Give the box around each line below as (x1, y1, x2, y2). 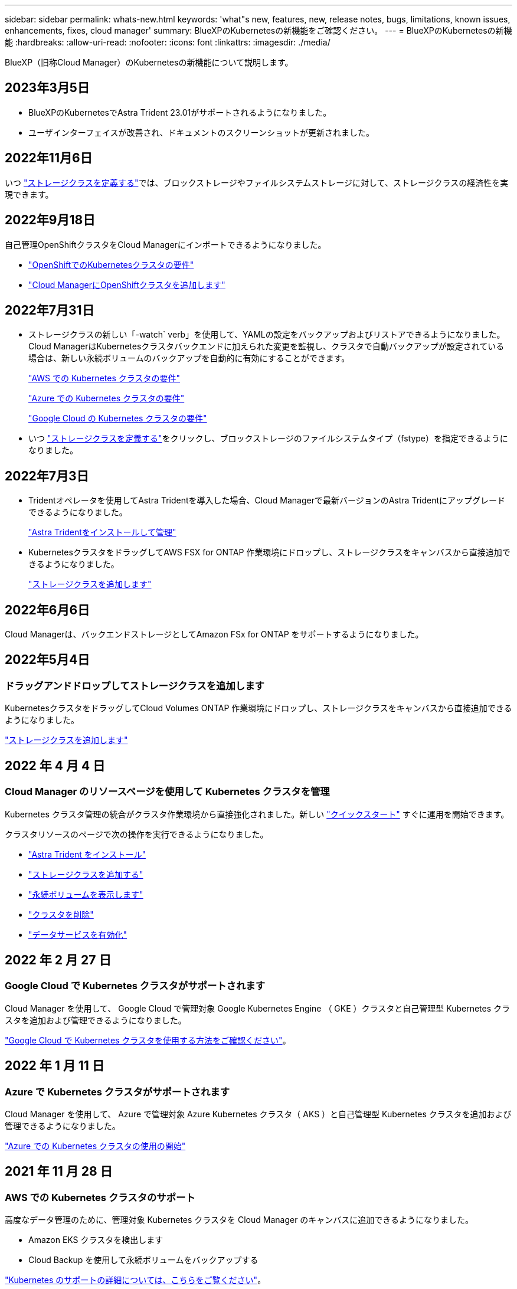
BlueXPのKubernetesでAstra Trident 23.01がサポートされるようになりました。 (28, 107, 332, 117)
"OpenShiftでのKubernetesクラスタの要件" (28, 259, 194, 270)
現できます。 (5, 189, 54, 199)
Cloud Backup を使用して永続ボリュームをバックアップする (28, 1255, 258, 1265)
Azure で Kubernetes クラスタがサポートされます (5, 1085, 230, 1098)
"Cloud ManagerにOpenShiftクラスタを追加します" (28, 279, 225, 290)
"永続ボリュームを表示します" (28, 889, 143, 899)
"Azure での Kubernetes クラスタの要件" (28, 393, 185, 404)
